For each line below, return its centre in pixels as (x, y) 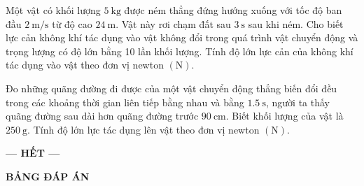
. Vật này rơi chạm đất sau (173, 23)
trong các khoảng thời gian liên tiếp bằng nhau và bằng (125, 102)
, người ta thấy (297, 102)
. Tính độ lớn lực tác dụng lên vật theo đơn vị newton (143, 129)
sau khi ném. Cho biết (296, 23)
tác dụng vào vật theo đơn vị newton (85, 65)
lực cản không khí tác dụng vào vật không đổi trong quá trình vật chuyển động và (182, 37)
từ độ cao (72, 23)
